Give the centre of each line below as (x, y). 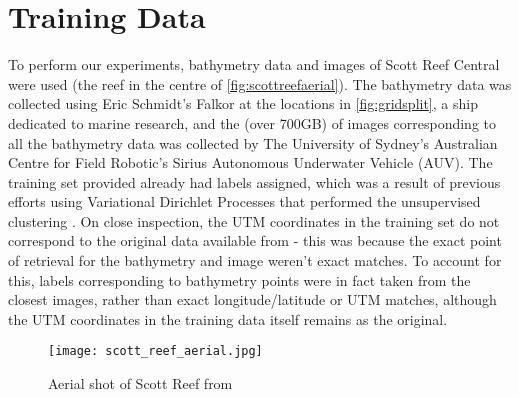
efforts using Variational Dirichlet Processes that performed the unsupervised (244, 201)
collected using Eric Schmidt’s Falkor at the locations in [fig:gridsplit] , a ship (243, 103)
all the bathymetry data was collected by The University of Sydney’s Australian (253, 142)
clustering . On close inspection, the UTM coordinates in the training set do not (254, 220)
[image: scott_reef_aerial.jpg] (155, 351)
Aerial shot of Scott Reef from (140, 383)
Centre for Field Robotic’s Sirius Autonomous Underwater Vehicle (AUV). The (250, 162)
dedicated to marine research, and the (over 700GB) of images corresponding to (252, 122)
